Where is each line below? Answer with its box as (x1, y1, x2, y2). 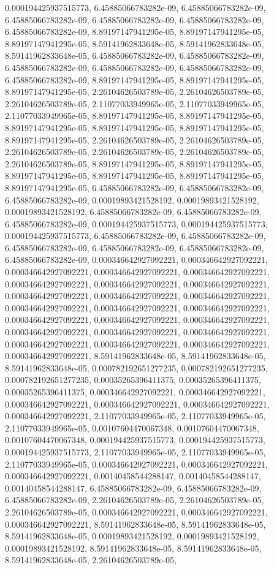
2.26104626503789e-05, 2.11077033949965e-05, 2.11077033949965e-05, (5, 97, 264, 110)
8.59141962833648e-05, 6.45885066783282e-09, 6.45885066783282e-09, (5, 49, 264, 62)
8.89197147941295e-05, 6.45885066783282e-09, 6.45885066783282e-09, (5, 181, 264, 194)
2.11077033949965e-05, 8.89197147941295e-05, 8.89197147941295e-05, (5, 109, 264, 122)
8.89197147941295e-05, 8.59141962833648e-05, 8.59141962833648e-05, (5, 37, 264, 50)
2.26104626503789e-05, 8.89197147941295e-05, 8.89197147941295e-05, (5, 157, 264, 170)
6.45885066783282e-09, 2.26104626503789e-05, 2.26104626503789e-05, (5, 493, 264, 506)
